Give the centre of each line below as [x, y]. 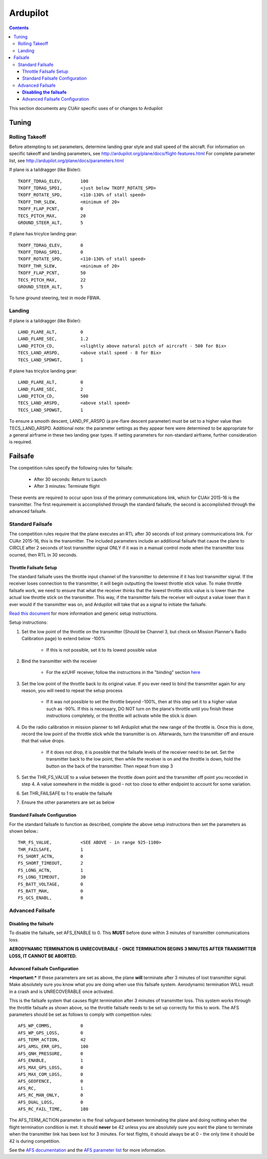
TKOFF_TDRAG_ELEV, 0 [51, 245]
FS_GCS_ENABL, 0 [51, 898]
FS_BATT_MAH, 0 [51, 891]
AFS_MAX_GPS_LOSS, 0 [51, 1067]
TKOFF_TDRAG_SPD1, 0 [51, 252]
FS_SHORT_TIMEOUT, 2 [51, 863]
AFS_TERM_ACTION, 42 [52, 1040]
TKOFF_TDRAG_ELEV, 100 [53, 181]
